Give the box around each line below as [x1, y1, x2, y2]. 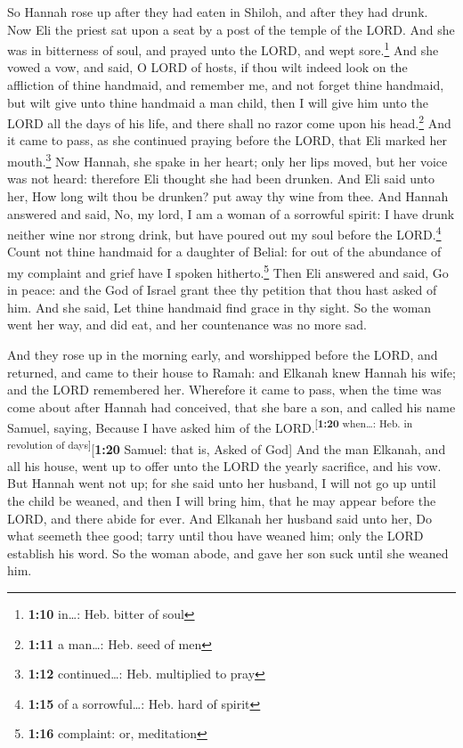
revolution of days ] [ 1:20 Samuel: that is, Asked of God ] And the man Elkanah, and [7, 436, 446, 458]
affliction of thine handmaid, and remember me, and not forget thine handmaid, [7, 76, 444, 94]
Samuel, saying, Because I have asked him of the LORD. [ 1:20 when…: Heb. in [7, 416, 413, 436]
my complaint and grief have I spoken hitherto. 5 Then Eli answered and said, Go [7, 260, 449, 281]
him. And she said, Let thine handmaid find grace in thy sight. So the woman [7, 297, 432, 316]
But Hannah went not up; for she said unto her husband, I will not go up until [7, 474, 436, 492]
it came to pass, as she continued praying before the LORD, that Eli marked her [7, 131, 447, 150]
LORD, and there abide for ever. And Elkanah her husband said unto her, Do [7, 508, 432, 527]
